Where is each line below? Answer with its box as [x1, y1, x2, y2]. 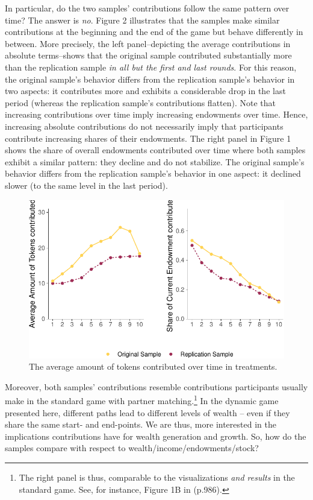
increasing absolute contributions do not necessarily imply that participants [5, 119, 284, 132]
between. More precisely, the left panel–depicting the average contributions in [5, 37, 291, 49]
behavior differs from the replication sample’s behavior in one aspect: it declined [5, 167, 301, 180]
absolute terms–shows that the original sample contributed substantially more [5, 49, 292, 62]
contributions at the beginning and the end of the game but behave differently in [5, 25, 303, 38]
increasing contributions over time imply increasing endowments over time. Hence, [5, 108, 308, 121]
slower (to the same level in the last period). [5, 179, 168, 191]
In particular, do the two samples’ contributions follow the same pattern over [5, 2, 290, 14]
